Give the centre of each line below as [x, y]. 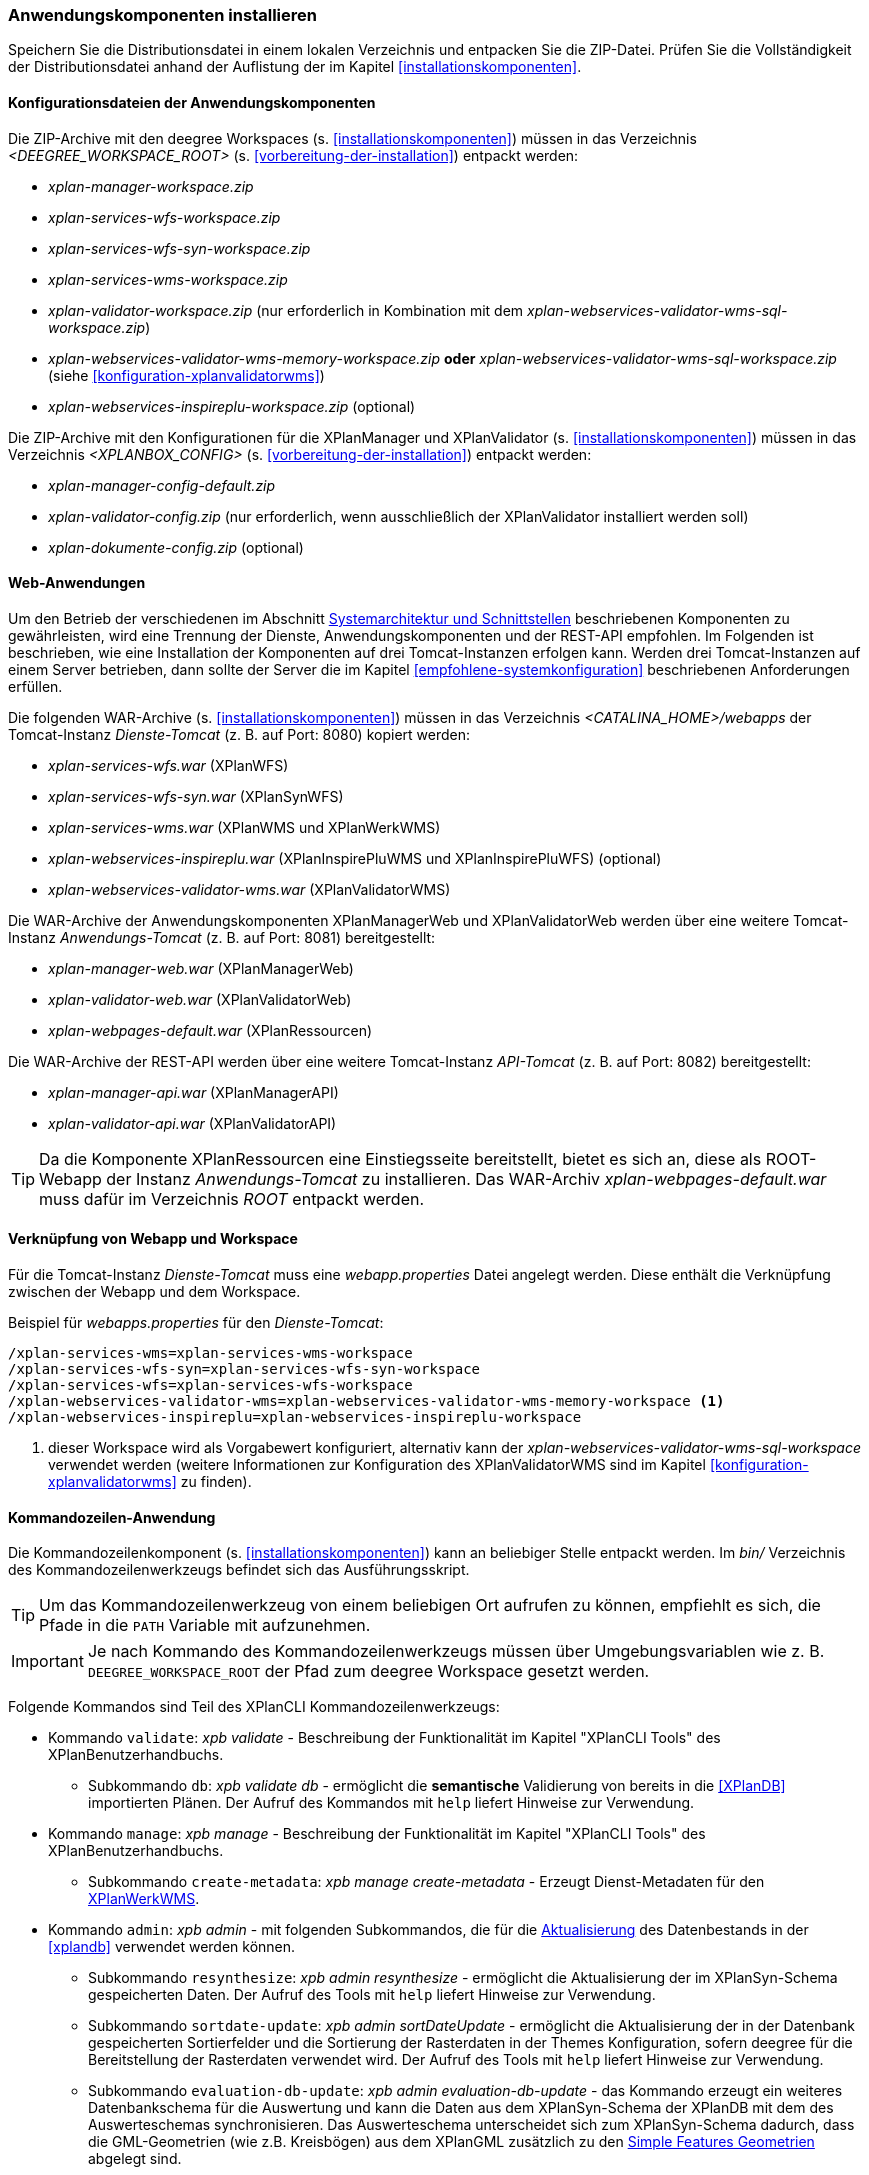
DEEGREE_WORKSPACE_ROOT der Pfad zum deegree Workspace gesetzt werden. [368, 1671]
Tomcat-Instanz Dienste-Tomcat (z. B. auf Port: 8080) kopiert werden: [239, 734]
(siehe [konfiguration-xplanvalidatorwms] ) [186, 375]
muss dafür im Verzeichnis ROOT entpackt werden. [232, 1198]
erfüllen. [35, 686]
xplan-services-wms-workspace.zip [168, 279]
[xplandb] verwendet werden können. [172, 1947]
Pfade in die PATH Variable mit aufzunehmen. [205, 1625]
